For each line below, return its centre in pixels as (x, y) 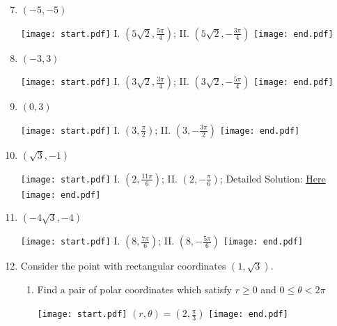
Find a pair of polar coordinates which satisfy (135, 289)
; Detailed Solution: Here (273, 178)
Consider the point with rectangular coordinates (123, 266)
